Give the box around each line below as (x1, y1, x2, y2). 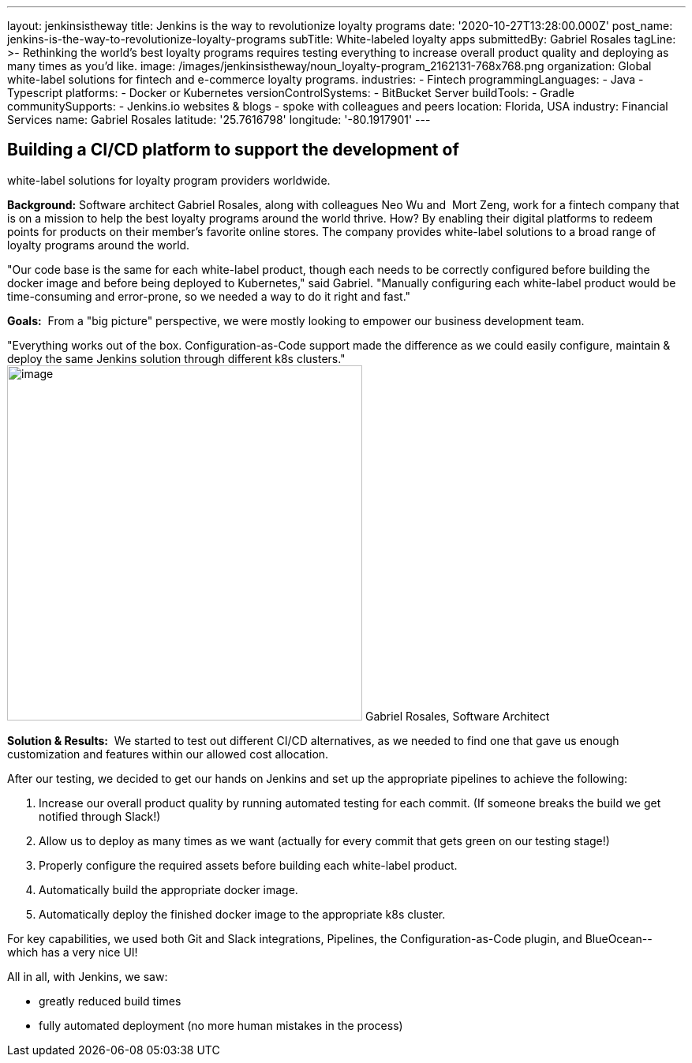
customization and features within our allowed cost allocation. (7, 747, 329, 761)
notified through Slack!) (39, 809, 161, 823)
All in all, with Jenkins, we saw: (7, 969, 168, 983)
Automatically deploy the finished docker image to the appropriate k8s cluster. (39, 907, 446, 921)
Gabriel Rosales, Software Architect (365, 709, 550, 723)
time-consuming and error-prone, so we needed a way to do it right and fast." (7, 289, 411, 303)
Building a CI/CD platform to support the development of (7, 140, 459, 160)
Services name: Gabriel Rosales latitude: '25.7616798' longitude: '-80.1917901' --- (7, 113, 431, 126)
